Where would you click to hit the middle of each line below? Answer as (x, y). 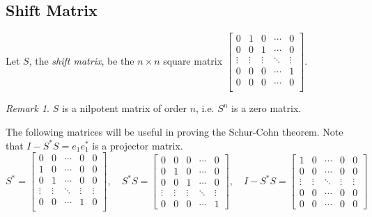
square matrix (193, 61)
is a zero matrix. (266, 108)
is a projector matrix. (138, 145)
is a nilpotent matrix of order (124, 108)
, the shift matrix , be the (82, 61)
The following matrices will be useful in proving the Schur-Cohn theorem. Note (175, 131)
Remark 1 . (28, 108)
